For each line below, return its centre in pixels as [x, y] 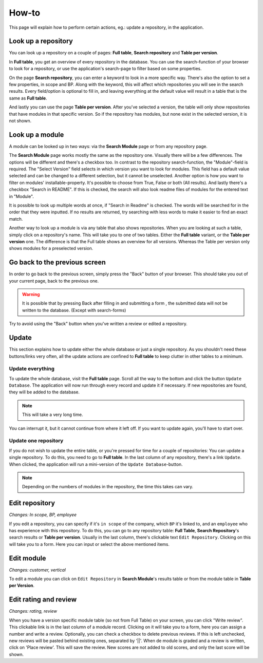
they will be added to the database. [44, 392]
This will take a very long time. [53, 414]
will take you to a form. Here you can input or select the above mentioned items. [89, 544]
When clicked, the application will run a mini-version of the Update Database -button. [96, 464]
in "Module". [21, 196]
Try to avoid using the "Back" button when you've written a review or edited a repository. [98, 324]
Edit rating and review [43, 600]
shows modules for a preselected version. [51, 249]
